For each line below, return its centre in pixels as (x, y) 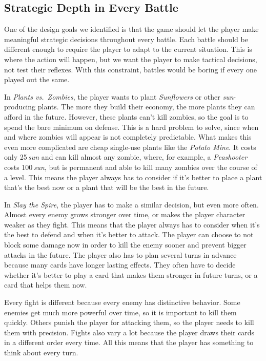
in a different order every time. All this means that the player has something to (129, 342)
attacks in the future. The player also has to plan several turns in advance (120, 254)
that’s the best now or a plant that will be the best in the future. (107, 187)
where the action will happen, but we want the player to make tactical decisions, (131, 59)
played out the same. (37, 79)
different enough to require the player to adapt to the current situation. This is (128, 49)
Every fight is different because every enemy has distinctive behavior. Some (122, 302)
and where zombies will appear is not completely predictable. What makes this (128, 137)
